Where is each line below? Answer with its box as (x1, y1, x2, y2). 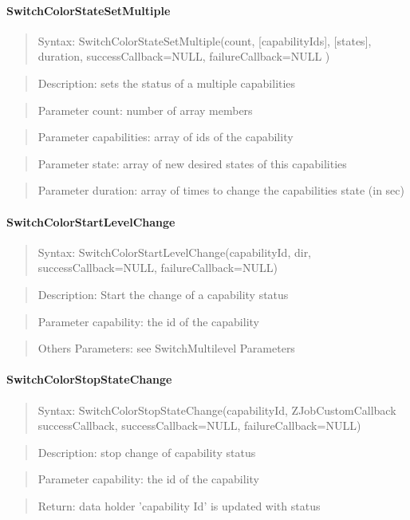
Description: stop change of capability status (37, 443, 256, 460)
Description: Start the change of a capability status (37, 286, 289, 302)
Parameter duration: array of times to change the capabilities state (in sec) (37, 182, 404, 199)
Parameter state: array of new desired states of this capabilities (37, 155, 347, 171)
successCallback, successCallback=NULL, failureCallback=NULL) (37, 417, 361, 434)
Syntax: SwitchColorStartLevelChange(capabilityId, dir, (37, 243, 312, 260)
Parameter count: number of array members (37, 101, 253, 118)
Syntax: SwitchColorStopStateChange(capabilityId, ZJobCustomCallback (37, 401, 396, 418)
